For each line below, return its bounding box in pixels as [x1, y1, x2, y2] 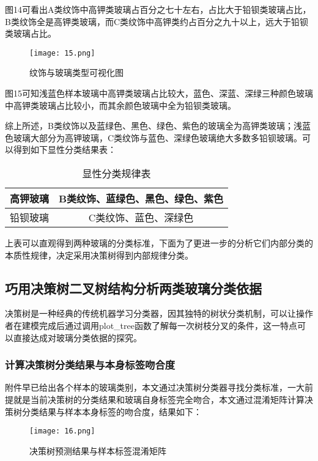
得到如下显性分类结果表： [13, 143, 116, 156]
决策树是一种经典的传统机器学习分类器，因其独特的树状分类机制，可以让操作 [5, 307, 313, 320]
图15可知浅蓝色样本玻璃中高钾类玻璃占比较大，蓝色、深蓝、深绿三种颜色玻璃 [5, 87, 313, 100]
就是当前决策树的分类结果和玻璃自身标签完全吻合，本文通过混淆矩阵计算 [13, 393, 305, 405]
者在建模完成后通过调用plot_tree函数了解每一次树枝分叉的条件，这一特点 [5, 319, 297, 331]
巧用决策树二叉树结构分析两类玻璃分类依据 [5, 278, 262, 297]
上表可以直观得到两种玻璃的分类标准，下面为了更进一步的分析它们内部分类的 [5, 237, 313, 249]
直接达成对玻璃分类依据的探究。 [13, 331, 142, 344]
